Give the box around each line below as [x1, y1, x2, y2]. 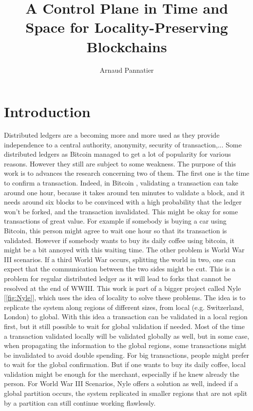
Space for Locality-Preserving [25, 17, 228, 37]
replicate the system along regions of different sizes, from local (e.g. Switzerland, [4, 302, 244, 312]
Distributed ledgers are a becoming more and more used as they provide [4, 130, 220, 140]
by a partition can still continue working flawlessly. [4, 397, 156, 408]
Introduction [4, 102, 91, 122]
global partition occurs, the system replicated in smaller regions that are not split [4, 388, 248, 398]
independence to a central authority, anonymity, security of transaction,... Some [4, 139, 242, 149]
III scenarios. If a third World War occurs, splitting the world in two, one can [4, 254, 236, 264]
